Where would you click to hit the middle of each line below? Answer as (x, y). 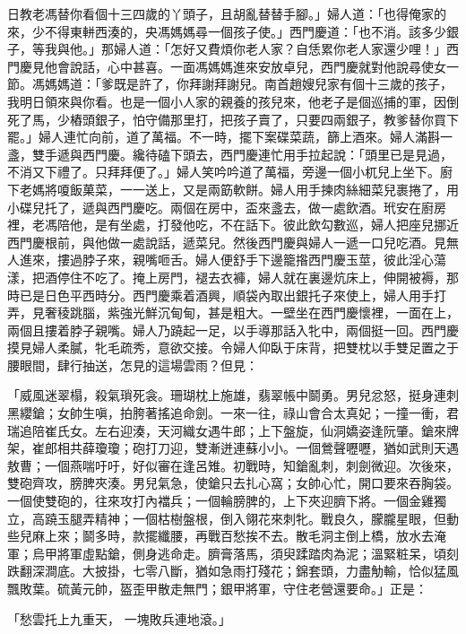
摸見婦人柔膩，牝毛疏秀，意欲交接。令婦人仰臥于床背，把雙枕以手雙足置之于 (233, 347)
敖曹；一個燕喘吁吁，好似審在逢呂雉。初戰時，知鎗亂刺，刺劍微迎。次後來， (233, 465)
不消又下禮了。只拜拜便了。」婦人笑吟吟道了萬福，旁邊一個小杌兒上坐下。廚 (230, 172)
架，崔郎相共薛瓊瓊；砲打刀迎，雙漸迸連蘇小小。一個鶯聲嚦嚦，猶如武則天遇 (233, 448)
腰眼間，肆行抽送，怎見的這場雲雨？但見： (133, 365)
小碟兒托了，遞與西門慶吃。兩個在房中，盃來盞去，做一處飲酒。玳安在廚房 (227, 207)
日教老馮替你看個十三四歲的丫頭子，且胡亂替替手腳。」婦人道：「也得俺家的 (227, 13)
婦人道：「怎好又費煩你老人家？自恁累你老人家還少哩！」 (280, 49)
